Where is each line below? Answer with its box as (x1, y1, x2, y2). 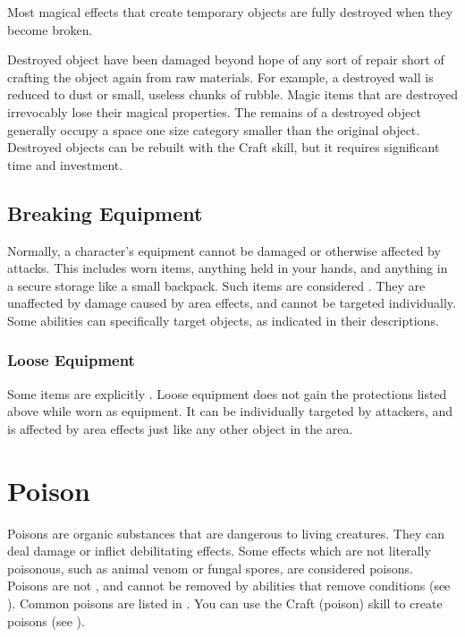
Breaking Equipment (7, 199, 203, 226)
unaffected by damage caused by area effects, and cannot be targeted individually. (7, 293, 456, 312)
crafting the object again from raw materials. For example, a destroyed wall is (7, 67, 434, 86)
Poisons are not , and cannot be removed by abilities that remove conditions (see (7, 576, 451, 595)
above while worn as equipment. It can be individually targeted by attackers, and (7, 402, 453, 420)
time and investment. (7, 155, 123, 174)
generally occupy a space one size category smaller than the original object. (7, 120, 420, 139)
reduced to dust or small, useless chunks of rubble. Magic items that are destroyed (7, 85, 458, 104)
